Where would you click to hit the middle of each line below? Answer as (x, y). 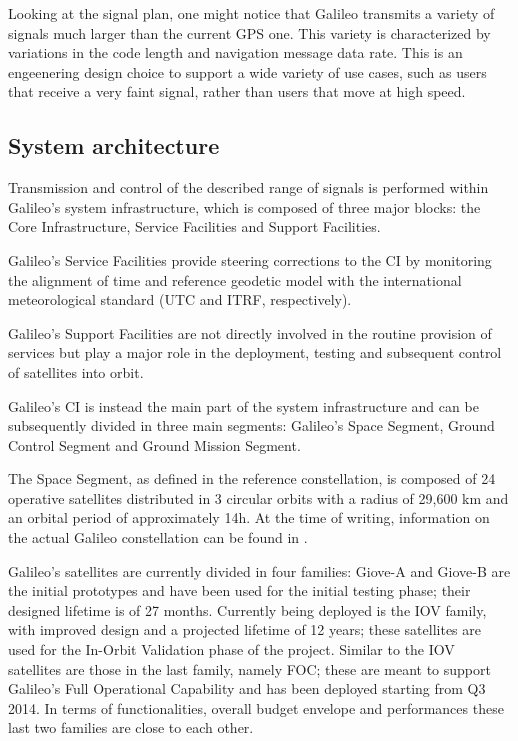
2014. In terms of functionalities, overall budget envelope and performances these (256, 707)
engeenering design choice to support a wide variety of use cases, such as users (247, 71)
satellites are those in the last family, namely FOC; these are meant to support (249, 668)
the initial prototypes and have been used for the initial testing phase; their (239, 590)
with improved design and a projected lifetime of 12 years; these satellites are (245, 629)
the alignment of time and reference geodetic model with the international (235, 279)
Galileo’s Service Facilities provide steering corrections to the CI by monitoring (250, 259)
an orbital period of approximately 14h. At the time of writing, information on (249, 517)
